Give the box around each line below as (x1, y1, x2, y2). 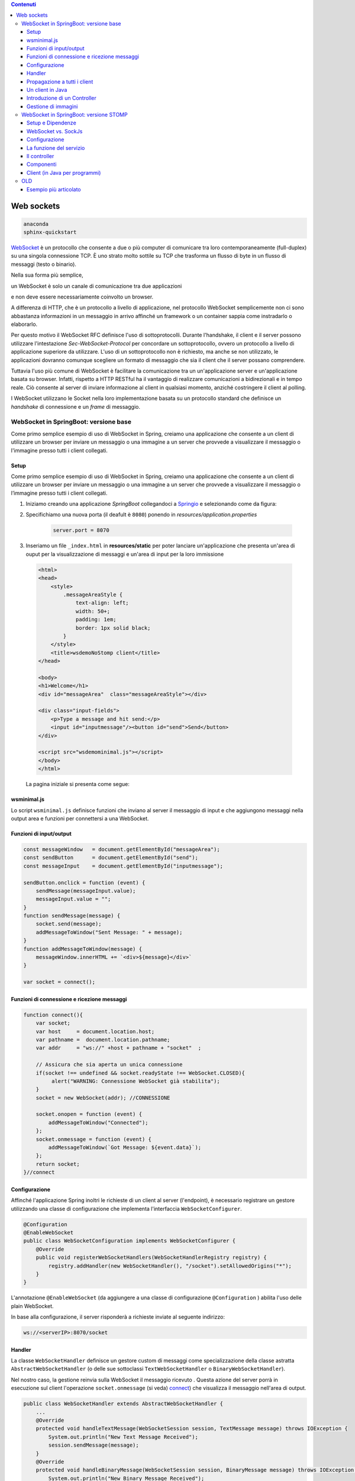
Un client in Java (27, 86, 67, 93)
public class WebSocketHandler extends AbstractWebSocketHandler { (23, 1400, 224, 1407)
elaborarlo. (11, 320, 38, 328)
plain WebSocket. (11, 1302, 54, 1309)
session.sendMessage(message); (48, 1442, 139, 1448)
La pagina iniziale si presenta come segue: (25, 781, 130, 788)
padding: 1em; (75, 616, 117, 623)
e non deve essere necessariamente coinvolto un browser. (11, 293, 154, 300)
